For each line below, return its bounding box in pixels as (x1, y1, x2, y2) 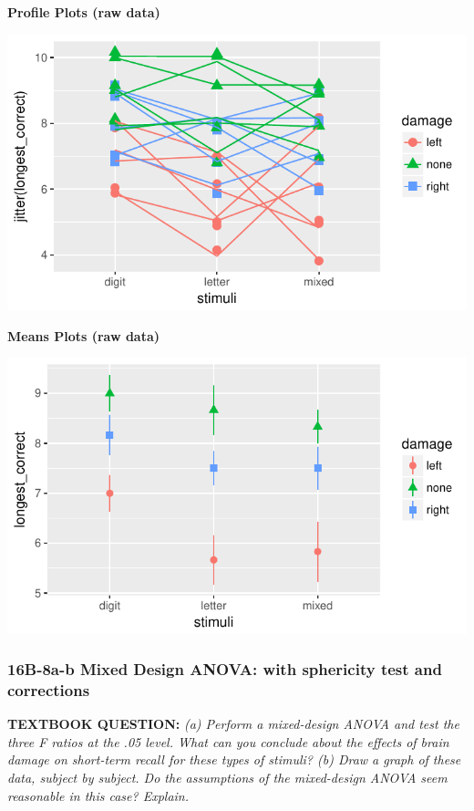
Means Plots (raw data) (7, 326, 160, 345)
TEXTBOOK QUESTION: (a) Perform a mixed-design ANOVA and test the (7, 714, 459, 733)
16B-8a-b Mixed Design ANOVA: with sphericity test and (7, 658, 442, 681)
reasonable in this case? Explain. (7, 785, 190, 805)
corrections (7, 679, 90, 701)
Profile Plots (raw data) (7, 3, 160, 21)
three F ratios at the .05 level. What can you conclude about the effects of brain (7, 732, 449, 751)
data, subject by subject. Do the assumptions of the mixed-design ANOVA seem (7, 768, 448, 787)
